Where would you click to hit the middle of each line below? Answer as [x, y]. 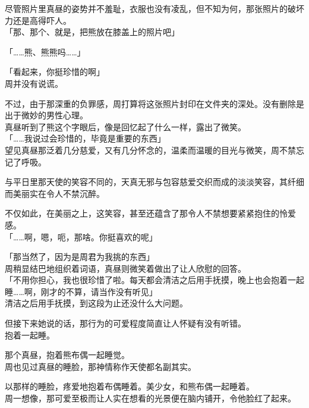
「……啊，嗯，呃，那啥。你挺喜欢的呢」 [81, 236]
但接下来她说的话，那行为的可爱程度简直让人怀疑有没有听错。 [125, 323]
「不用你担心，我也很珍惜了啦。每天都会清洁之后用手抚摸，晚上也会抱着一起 [154, 280]
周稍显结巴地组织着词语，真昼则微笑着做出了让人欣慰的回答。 [125, 268]
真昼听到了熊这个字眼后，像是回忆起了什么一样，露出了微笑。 [125, 126]
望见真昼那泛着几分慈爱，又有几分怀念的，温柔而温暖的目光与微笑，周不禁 [150, 150]
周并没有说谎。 [34, 83]
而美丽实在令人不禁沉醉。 [55, 193]
